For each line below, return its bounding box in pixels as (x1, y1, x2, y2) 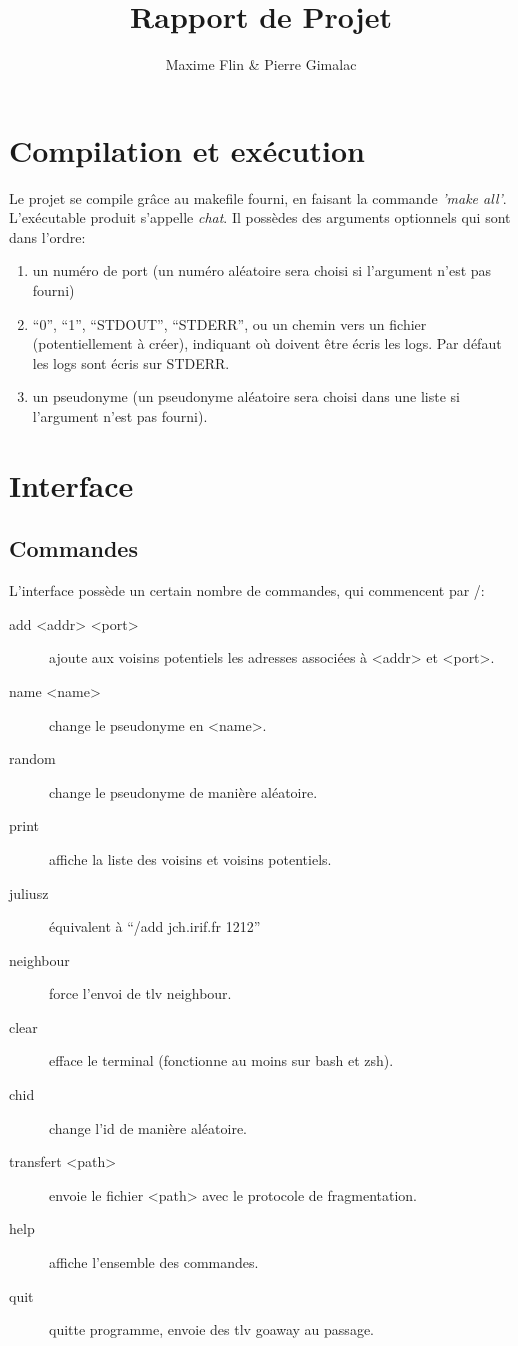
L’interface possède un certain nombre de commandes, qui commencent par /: (9, 580, 485, 601)
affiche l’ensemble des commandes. (49, 1252, 259, 1273)
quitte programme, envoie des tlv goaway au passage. (49, 1319, 374, 1340)
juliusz (9, 882, 49, 903)
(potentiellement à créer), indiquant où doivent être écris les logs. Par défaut (32, 333, 502, 354)
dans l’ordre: (9, 226, 86, 247)
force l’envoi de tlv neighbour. (49, 983, 232, 1004)
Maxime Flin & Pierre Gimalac (165, 54, 357, 75)
